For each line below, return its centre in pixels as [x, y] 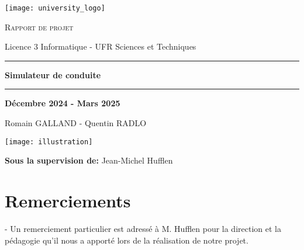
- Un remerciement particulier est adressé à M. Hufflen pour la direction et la [143, 228]
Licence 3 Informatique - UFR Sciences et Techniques [101, 46]
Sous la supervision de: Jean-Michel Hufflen [89, 160]
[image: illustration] [49, 142]
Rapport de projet [39, 27]
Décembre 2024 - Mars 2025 [63, 103]
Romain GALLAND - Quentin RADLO [76, 123]
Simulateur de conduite [53, 74]
